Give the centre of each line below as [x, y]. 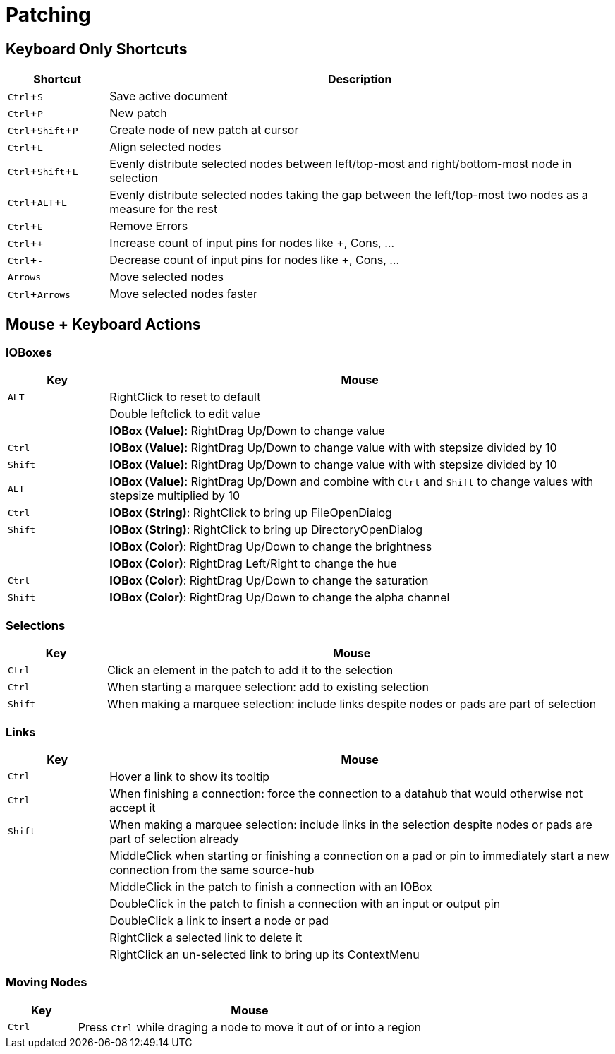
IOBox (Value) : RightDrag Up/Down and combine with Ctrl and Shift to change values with [352, 482]
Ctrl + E [25, 226]
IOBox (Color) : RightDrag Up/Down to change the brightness [271, 547]
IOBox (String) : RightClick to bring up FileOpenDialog [251, 513]
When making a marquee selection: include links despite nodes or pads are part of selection [352, 704]
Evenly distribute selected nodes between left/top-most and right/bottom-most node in [341, 164]
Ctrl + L [25, 147]
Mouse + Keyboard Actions [103, 324]
